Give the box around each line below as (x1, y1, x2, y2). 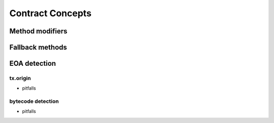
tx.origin (9, 74, 31, 81)
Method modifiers (9, 27, 67, 35)
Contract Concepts (9, 8, 92, 19)
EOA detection (9, 59, 56, 68)
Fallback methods (9, 43, 67, 52)
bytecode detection (9, 98, 59, 105)
